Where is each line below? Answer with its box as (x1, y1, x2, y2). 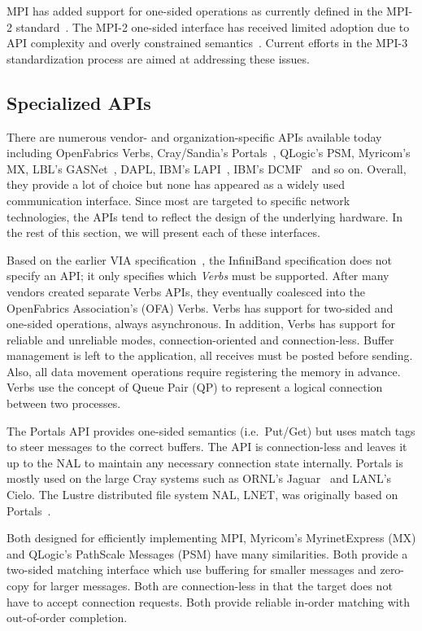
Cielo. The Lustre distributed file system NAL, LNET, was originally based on (7, 486, 398, 503)
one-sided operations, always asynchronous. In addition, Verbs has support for (7, 315, 396, 332)
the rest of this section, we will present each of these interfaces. (7, 224, 320, 241)
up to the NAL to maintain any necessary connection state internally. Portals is (7, 454, 403, 471)
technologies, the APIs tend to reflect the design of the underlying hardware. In (7, 208, 403, 225)
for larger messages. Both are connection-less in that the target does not (33, 577, 393, 594)
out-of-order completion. (7, 609, 128, 626)
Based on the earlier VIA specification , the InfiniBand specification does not (7, 251, 393, 268)
